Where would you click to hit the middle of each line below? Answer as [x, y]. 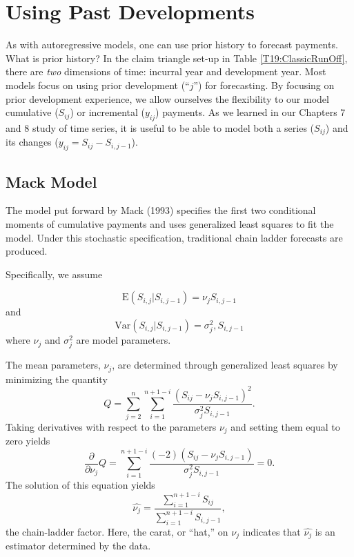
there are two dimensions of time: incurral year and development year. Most [166, 71]
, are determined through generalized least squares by [225, 365]
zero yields [28, 440]
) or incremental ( [107, 112]
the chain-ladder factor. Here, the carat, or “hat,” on [117, 531]
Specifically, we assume [54, 274]
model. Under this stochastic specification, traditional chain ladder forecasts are [174, 237]
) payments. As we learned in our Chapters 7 [250, 112]
